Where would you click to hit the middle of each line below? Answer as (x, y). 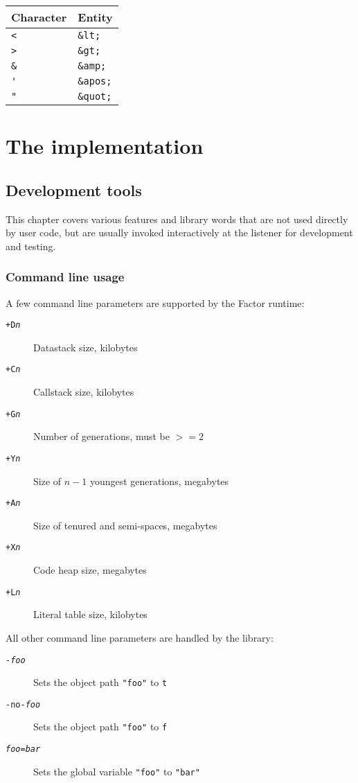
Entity (95, 17)
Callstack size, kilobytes (84, 392)
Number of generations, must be (102, 436)
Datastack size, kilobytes (86, 347)
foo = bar (23, 749)
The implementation (105, 146)
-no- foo (23, 704)
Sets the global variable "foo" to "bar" (117, 771)
